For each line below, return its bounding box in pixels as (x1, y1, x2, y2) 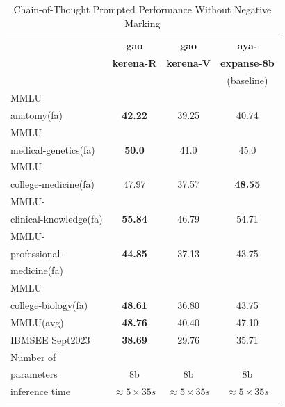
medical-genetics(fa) (10, 142, 95, 157)
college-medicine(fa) (10, 177, 95, 191)
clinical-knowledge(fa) (10, 211, 103, 225)
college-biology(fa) (10, 298, 88, 312)
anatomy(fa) (10, 107, 63, 122)
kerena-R (112, 56, 157, 70)
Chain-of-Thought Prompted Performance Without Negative (13, 2, 272, 16)
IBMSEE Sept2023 (10, 332, 90, 346)
